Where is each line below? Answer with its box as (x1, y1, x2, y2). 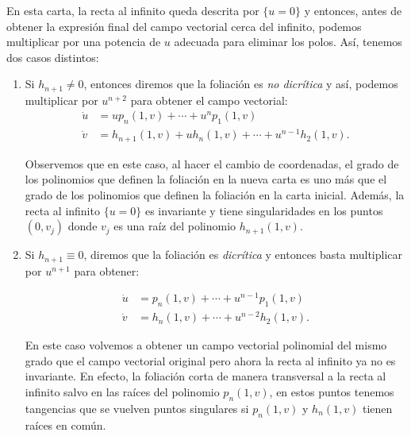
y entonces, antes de (304, 2, 402, 18)
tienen (362, 399, 393, 416)
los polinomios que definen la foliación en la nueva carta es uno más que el (25, 171, 387, 187)
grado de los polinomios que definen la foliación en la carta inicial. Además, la (25, 187, 405, 203)
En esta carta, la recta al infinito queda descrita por (6, 2, 259, 18)
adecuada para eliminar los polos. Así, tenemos (174, 33, 402, 50)
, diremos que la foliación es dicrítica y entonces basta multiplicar (83, 246, 402, 263)
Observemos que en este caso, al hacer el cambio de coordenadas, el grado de (25, 155, 399, 172)
